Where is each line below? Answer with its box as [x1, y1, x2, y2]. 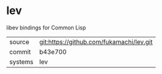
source [9, 37, 29, 46]
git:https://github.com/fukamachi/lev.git [39, 37, 153, 46]
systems [9, 57, 33, 66]
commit [9, 47, 31, 56]
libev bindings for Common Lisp [6, 24, 86, 31]
